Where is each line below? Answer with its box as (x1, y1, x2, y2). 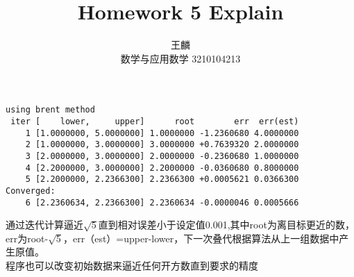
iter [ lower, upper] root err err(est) (10, 116, 299, 126)
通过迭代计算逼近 (6, 217, 83, 232)
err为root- (6, 230, 49, 245)
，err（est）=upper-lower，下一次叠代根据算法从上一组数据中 (62, 230, 339, 245)
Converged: (6, 185, 56, 196)
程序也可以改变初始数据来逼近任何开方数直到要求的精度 (6, 258, 258, 272)
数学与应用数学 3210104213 (120, 51, 241, 65)
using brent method (6, 105, 95, 115)
